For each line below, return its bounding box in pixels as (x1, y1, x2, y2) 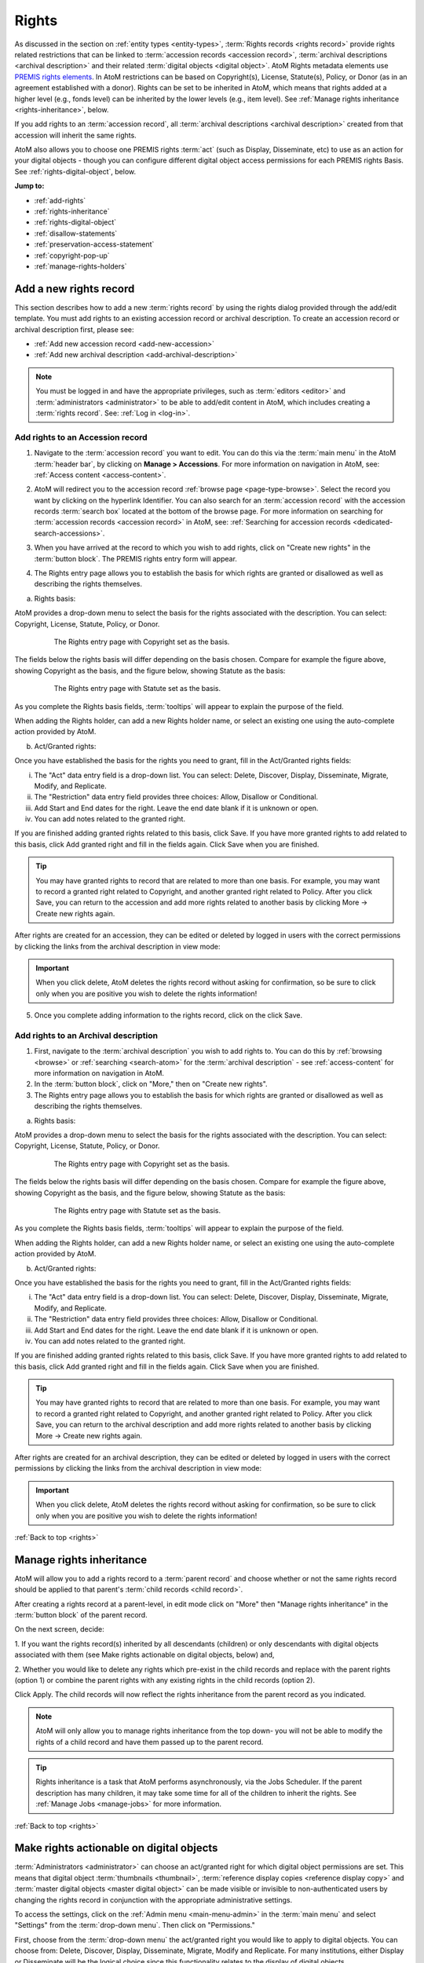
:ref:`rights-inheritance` (34, 207, 110, 216)
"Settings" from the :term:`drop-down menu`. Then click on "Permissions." (14, 1921, 255, 1930)
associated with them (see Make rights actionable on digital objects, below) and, (14, 1650, 275, 1660)
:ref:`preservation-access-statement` (34, 239, 155, 249)
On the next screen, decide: (14, 1625, 105, 1634)
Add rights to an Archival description (14, 1029, 159, 1040)
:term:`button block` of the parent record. (14, 1610, 148, 1620)
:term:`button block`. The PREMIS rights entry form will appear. (34, 554, 237, 563)
